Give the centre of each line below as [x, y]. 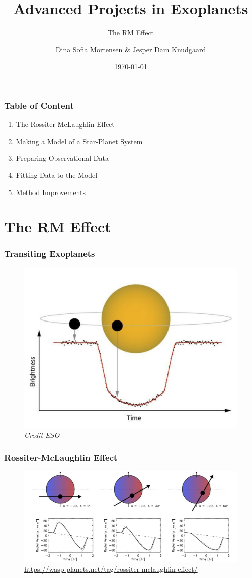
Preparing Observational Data [62, 158]
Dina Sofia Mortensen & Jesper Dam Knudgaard [131, 49]
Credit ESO [42, 435]
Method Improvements [51, 192]
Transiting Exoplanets [50, 254]
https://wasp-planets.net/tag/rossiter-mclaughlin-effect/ [111, 569]
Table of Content [39, 105]
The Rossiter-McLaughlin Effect [65, 124]
